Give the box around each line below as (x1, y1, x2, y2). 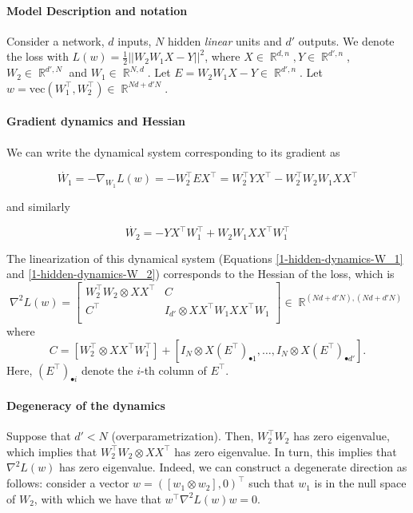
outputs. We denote (298, 32, 395, 49)
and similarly (6, 197, 70, 214)
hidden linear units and (167, 32, 282, 49)
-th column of (141, 361, 207, 378)
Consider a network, (6, 32, 105, 49)
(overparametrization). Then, (111, 427, 254, 444)
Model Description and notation (6, 2, 188, 18)
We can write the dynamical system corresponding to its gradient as (6, 143, 340, 160)
